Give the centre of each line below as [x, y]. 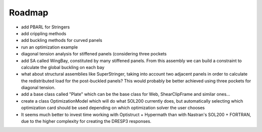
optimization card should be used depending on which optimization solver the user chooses [113, 108]
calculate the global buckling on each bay [63, 67]
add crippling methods [44, 33]
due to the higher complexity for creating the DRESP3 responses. [86, 121]
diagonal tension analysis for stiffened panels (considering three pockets [94, 54]
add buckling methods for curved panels [62, 40]
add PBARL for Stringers [45, 27]
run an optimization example [49, 47]
